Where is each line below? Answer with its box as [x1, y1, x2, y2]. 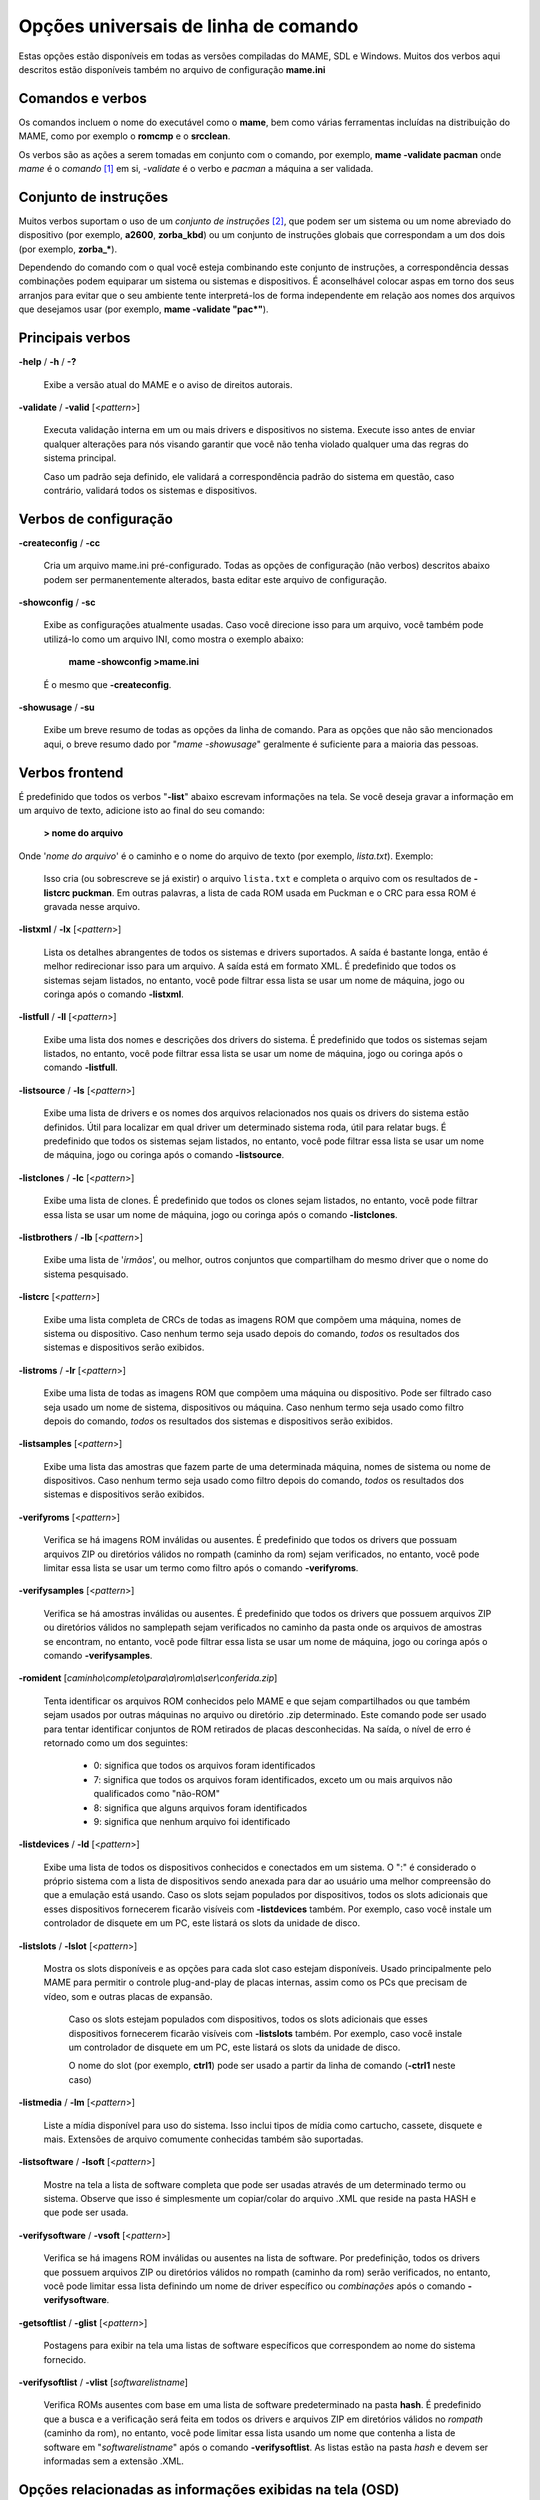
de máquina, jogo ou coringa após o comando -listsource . [43, 1149, 285, 1161]
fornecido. [43, 2353, 87, 2365]
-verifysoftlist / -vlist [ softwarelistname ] [18, 2376, 189, 2388]
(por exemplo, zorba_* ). [18, 243, 118, 255]
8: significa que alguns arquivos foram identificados [93, 1801, 308, 1814]
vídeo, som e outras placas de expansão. [43, 1990, 213, 2002]
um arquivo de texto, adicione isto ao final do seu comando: [18, 805, 265, 817]
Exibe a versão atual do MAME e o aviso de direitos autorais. [43, 378, 294, 390]
